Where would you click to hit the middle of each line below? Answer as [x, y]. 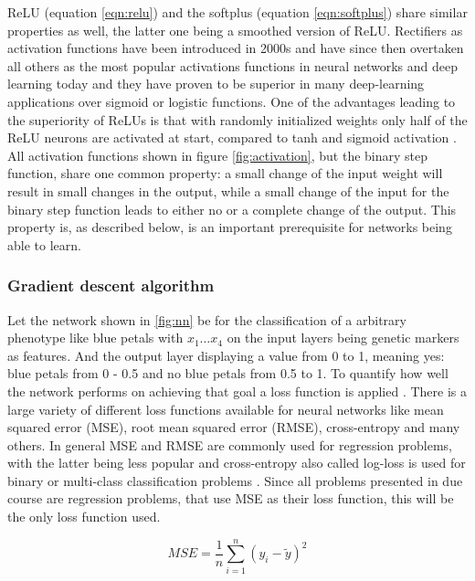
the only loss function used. [84, 517]
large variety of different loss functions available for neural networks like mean [226, 409]
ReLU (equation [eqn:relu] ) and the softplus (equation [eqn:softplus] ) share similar [237, 12]
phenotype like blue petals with [95, 338]
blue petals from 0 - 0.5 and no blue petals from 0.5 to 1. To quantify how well [228, 373]
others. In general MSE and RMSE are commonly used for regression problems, [230, 444]
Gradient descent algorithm [111, 285]
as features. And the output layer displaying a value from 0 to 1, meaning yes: [226, 355]
